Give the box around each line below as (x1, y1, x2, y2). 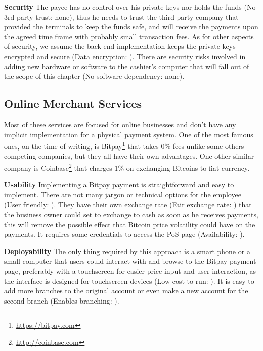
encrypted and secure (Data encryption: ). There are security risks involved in (4, 51, 246, 61)
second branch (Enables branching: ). (4, 295, 119, 306)
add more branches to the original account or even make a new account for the (4, 285, 248, 296)
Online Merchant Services (4, 95, 142, 111)
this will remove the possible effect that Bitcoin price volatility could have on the (4, 219, 255, 229)
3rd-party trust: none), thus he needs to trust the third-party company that (4, 11, 239, 22)
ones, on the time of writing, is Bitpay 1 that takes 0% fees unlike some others (4, 139, 244, 151)
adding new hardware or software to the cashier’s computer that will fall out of (4, 61, 249, 71)
